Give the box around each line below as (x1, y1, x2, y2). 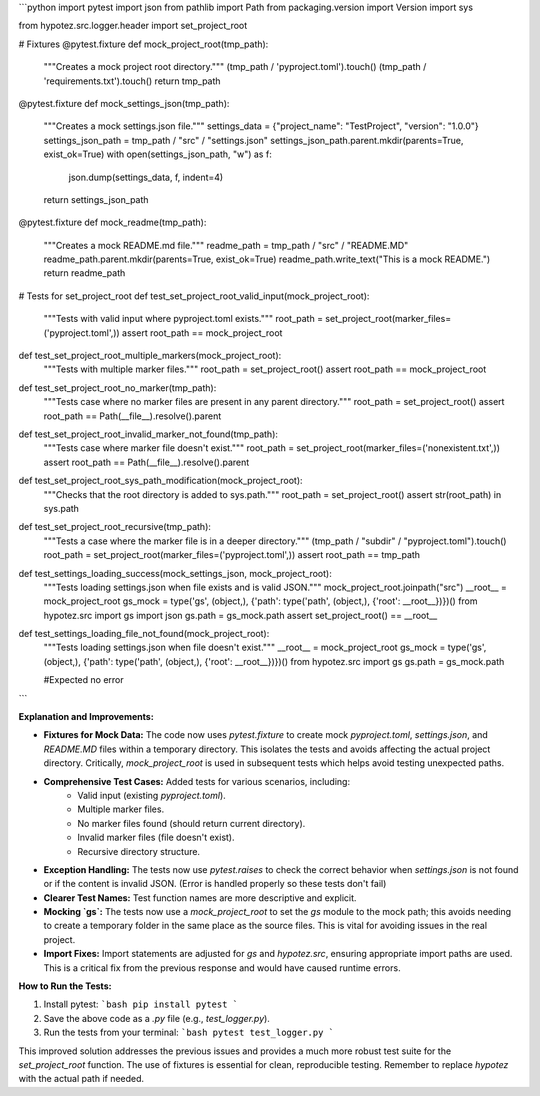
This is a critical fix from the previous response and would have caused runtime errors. (43, 961, 401, 974)
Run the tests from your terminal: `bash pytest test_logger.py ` (43, 1026, 335, 1039)
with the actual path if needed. (18, 1073, 145, 1085)
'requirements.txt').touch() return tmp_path (43, 75, 221, 87)
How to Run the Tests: (18, 980, 112, 992)
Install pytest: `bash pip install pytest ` (43, 998, 239, 1010)
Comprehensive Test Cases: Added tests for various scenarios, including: (43, 775, 350, 787)
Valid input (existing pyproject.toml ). (77, 789, 227, 801)
